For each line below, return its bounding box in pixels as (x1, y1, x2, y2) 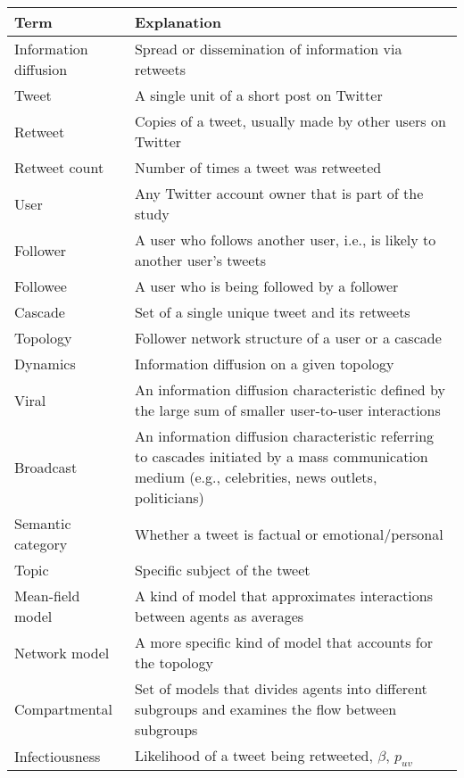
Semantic (14, 513, 71, 534)
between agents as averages (134, 606, 304, 626)
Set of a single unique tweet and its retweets (134, 302, 410, 322)
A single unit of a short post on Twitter (134, 85, 383, 105)
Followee (14, 276, 67, 296)
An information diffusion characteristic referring (134, 426, 435, 446)
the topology (134, 652, 213, 673)
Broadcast (14, 456, 78, 477)
